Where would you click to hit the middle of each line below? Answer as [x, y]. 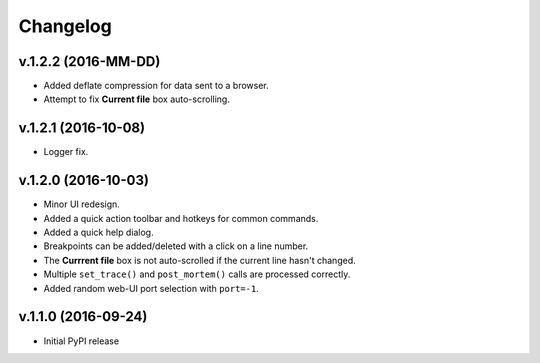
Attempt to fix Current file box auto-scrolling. [136, 99]
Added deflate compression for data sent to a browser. [156, 86]
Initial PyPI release [81, 341]
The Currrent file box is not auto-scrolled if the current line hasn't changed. [199, 260]
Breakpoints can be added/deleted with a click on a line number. [176, 246]
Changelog [65, 26]
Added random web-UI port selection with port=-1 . [151, 288]
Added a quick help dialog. [98, 232]
